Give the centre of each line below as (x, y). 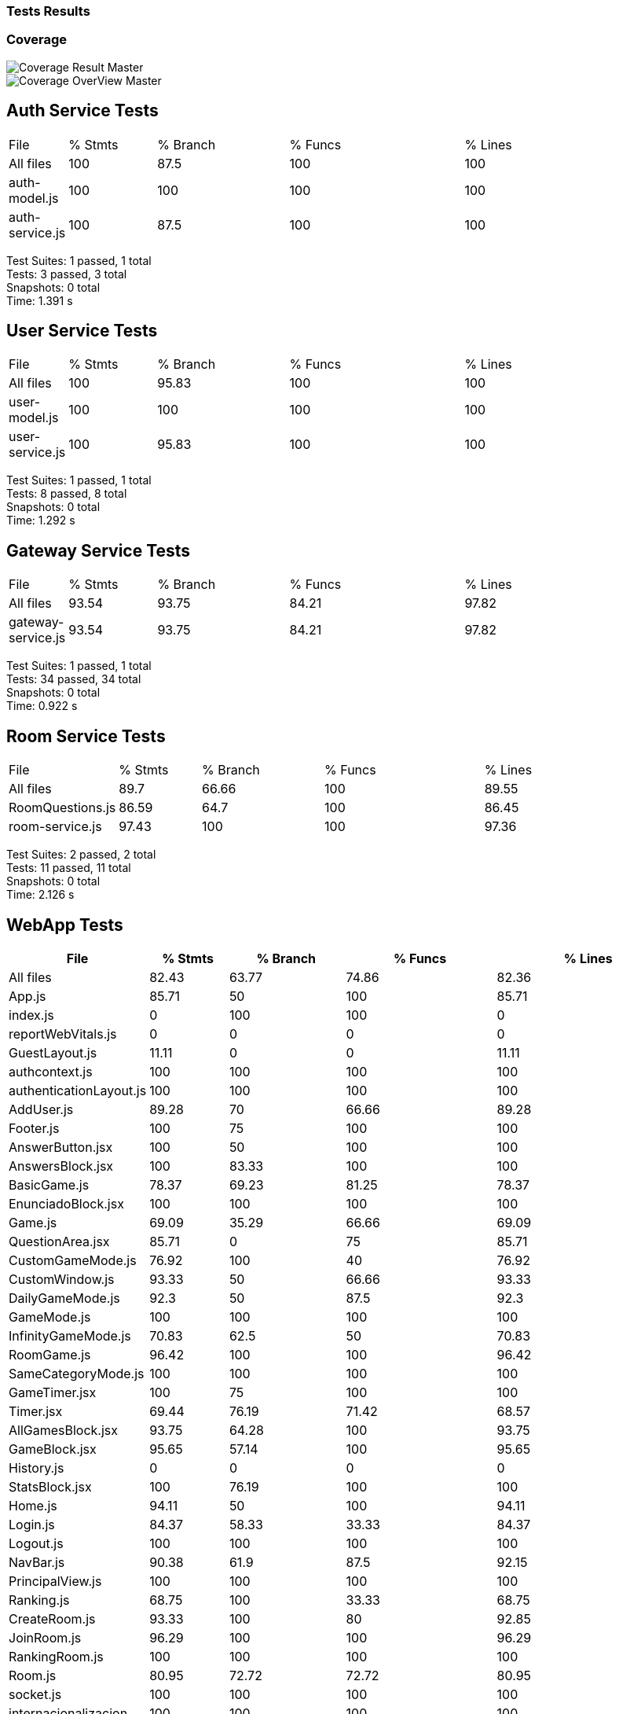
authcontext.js (51, 1071)
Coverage (37, 40)
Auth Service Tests (82, 111)
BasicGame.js (49, 1184)
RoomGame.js (50, 1354)
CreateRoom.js (52, 1618)
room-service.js (55, 827)
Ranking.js (39, 1600)
